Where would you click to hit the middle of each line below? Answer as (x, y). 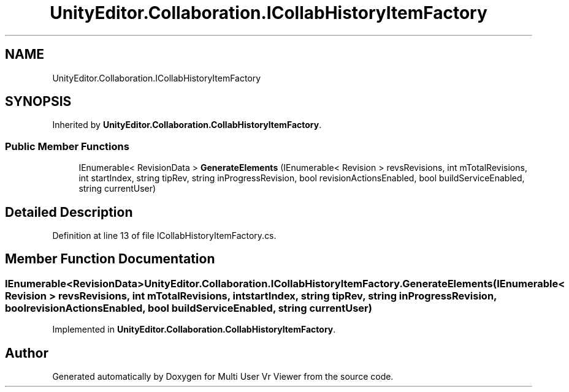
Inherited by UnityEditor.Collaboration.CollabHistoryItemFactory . (187, 125)
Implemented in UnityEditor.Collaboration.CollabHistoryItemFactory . (194, 330)
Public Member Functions (67, 146)
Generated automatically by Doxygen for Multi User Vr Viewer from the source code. (223, 377)
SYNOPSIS (38, 102)
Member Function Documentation (110, 259)
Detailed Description (69, 212)
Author (27, 353)
